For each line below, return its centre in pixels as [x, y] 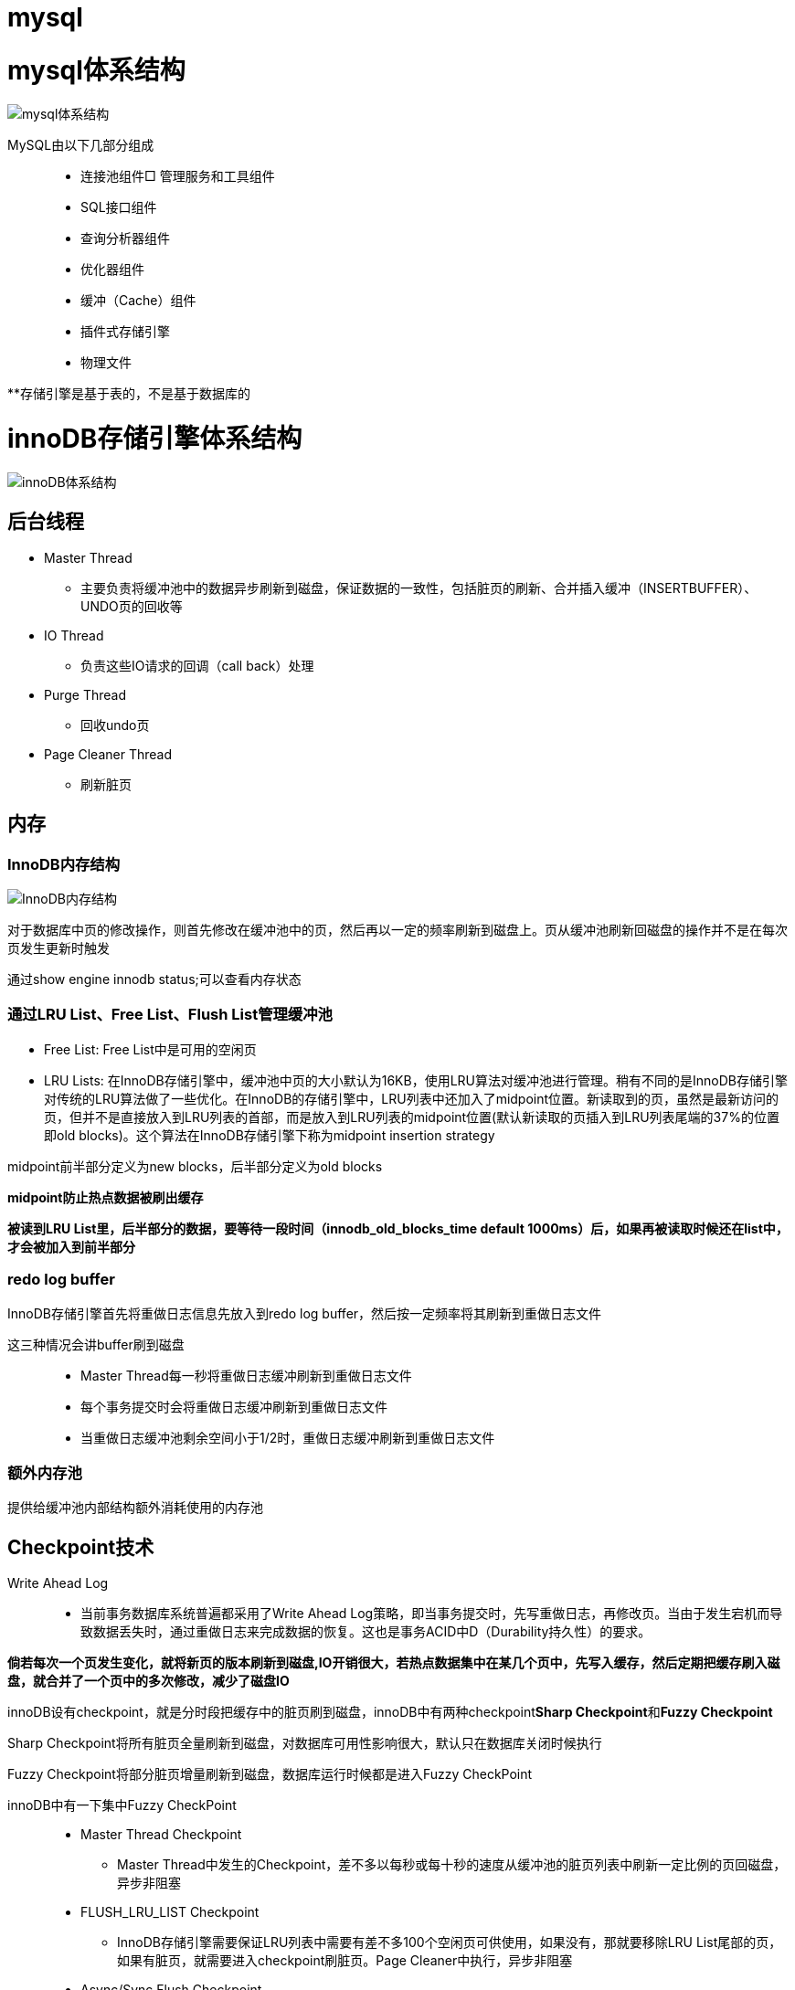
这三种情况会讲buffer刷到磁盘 [96, 1344]
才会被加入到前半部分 [71, 1246]
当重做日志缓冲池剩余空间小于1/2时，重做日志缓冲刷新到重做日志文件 [288, 1437]
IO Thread [74, 635]
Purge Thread [85, 694]
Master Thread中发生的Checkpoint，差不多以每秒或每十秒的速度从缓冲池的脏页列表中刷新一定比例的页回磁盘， [452, 1865]
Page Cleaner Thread [108, 754]
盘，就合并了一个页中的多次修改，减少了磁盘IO [148, 1681]
